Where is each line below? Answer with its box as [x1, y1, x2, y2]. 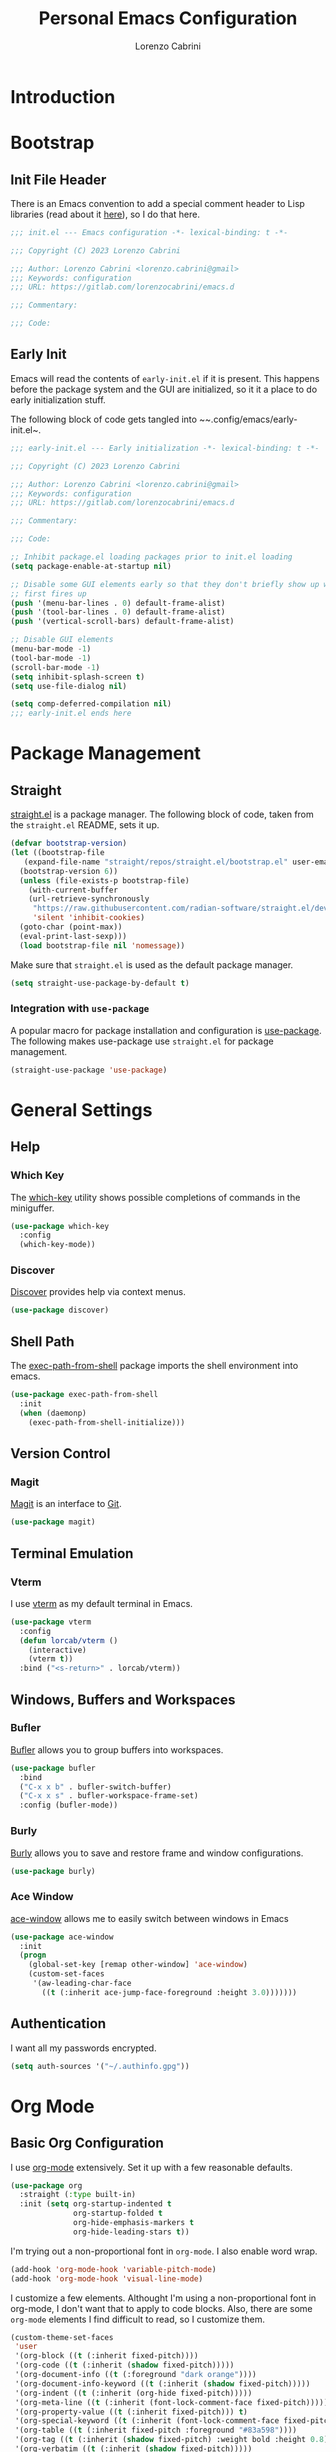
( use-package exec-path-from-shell [10, 1390, 159, 1400]
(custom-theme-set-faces [10, 2332, 114, 2342]
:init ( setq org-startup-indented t [19, 2199, 172, 2209]
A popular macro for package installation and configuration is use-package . [10, 1024, 322, 1036]
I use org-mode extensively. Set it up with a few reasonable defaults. [10, 2161, 293, 2173]
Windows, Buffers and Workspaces [10, 1691, 236, 1708]
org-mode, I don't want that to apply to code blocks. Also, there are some [10, 2302, 313, 2314]
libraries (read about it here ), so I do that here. [10, 208, 200, 220]
